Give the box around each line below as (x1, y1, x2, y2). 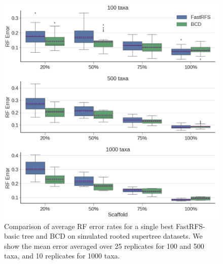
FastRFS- (175, 220, 205, 231)
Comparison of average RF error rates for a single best (4, 220, 174, 231)
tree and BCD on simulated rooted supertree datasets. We (22, 231, 203, 241)
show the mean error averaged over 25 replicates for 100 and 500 (4, 240, 204, 251)
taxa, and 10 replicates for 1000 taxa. (4, 250, 120, 261)
